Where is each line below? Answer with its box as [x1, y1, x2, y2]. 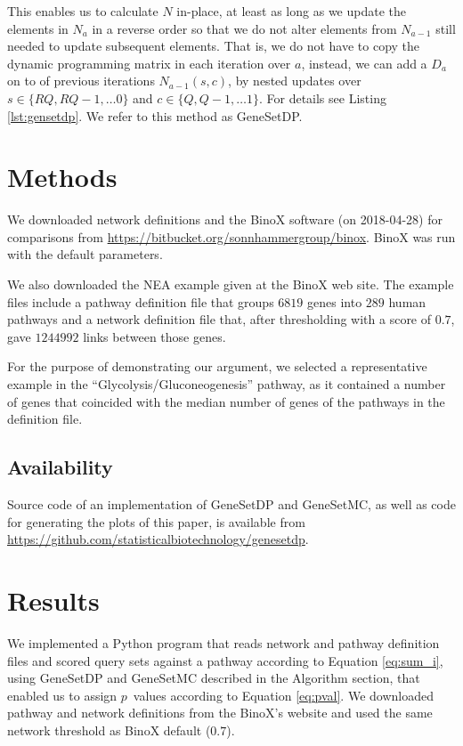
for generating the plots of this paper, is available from [7, 512, 305, 531]
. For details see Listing [258, 88, 386, 107]
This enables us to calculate [7, 2, 158, 20]
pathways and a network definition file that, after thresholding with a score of [7, 310, 432, 328]
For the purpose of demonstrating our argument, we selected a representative [7, 357, 427, 376]
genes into [307, 292, 362, 311]
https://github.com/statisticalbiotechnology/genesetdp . [7, 530, 309, 548]
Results [7, 581, 100, 618]
